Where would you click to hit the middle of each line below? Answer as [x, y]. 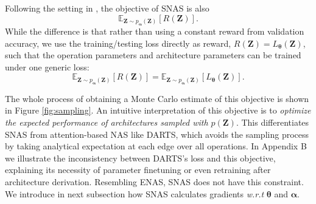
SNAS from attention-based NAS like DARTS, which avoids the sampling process [157, 134]
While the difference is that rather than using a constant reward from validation [155, 31]
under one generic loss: [47, 66]
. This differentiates [272, 122]
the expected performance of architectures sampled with [107, 122]
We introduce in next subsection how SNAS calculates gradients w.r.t [135, 193]
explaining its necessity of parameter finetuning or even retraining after [138, 170]
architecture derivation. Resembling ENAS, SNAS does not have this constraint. [154, 181]
